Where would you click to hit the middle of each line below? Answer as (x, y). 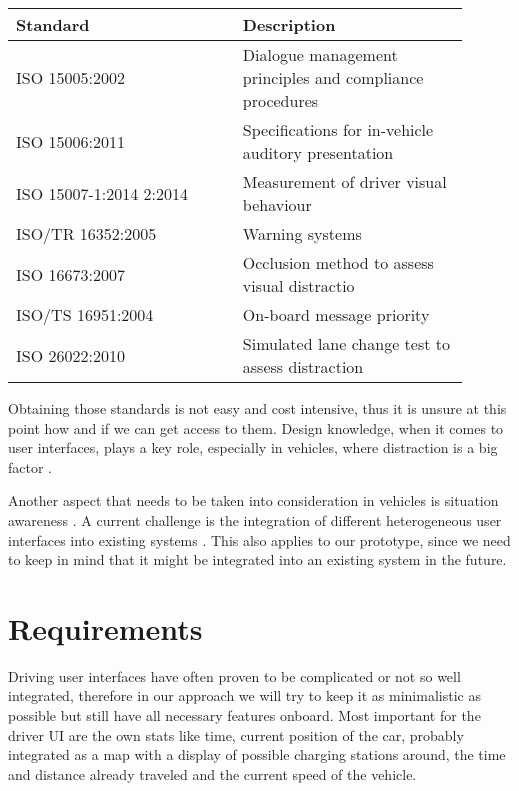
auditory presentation (318, 152)
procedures (280, 100)
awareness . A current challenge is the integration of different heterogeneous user (255, 519)
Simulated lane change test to (346, 343)
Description (289, 24)
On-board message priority (336, 314)
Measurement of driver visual (344, 181)
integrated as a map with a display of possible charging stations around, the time (257, 754)
